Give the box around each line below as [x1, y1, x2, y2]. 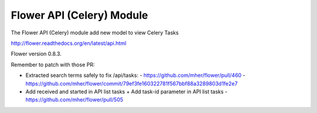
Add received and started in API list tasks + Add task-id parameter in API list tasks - [25, 88, 228, 95]
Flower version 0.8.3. [11, 50, 62, 58]
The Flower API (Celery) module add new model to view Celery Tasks [11, 29, 179, 36]
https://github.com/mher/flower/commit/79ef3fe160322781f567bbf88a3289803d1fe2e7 [25, 80, 238, 87]
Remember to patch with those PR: [11, 61, 95, 68]
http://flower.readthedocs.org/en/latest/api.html [11, 40, 126, 47]
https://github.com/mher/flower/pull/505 [25, 96, 123, 103]
